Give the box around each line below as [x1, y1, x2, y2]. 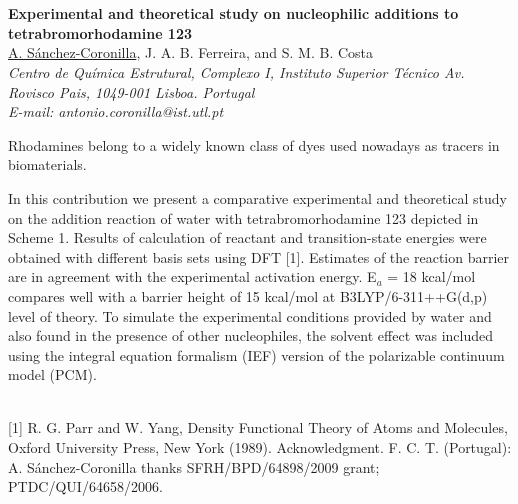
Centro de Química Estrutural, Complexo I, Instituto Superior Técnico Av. [8, 61, 465, 82]
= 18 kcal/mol [387, 266, 476, 287]
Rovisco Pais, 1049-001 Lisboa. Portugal [8, 81, 255, 102]
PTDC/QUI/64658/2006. [8, 476, 163, 497]
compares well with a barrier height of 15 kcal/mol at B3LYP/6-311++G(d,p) [8, 285, 488, 306]
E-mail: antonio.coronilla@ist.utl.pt [8, 101, 224, 122]
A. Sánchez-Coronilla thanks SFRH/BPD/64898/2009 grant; [8, 456, 380, 477]
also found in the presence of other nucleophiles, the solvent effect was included [8, 325, 493, 346]
